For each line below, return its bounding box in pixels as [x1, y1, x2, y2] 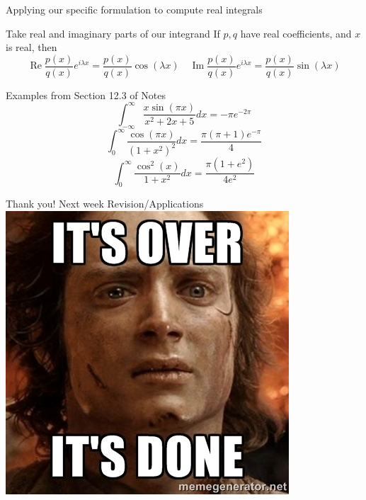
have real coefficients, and [240, 25, 352, 40]
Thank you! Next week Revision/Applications [6, 196, 204, 211]
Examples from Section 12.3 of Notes [6, 87, 166, 102]
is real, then [6, 40, 57, 55]
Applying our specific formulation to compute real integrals [6, 2, 263, 16]
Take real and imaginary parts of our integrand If [6, 25, 220, 40]
